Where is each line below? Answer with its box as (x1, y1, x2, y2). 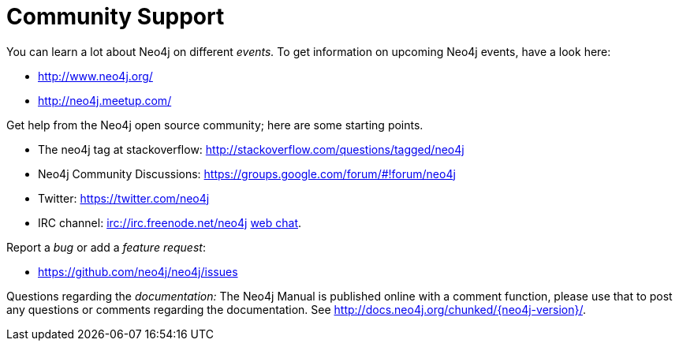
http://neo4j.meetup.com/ (38, 93, 172, 107)
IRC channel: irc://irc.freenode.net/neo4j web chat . (38, 215, 302, 229)
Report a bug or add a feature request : (6, 240, 206, 254)
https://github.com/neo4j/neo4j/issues (38, 264, 238, 278)
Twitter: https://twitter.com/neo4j (38, 191, 210, 205)
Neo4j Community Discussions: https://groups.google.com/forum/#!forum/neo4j (38, 166, 456, 181)
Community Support (6, 3, 225, 30)
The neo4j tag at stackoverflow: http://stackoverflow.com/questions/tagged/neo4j (38, 142, 464, 156)
